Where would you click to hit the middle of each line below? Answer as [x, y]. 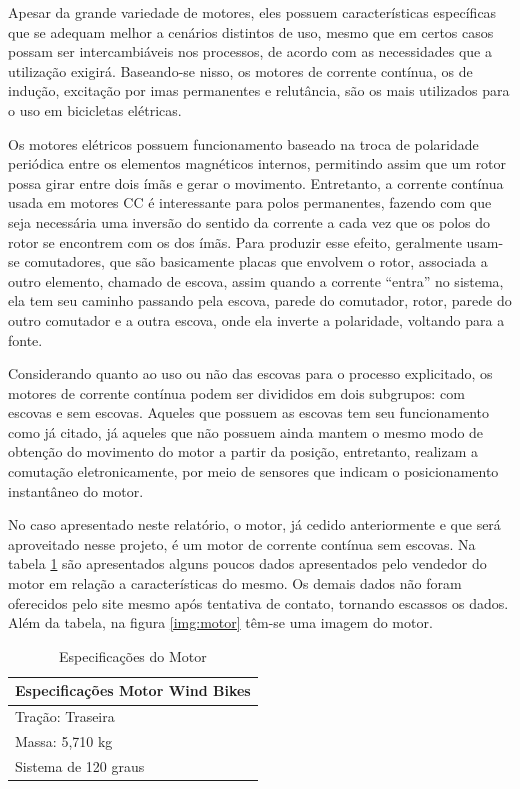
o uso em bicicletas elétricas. [95, 109]
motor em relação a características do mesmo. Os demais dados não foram [235, 583]
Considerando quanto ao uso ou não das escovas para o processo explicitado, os [250, 373]
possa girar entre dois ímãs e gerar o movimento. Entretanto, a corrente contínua [256, 182]
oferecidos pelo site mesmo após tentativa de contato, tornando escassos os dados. [258, 602]
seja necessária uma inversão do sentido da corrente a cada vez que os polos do [249, 221]
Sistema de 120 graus [80, 765]
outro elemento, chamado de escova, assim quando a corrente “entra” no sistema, [256, 280]
